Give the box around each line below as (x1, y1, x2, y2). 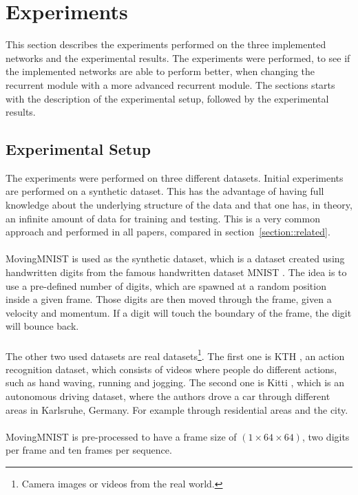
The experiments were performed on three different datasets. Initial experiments (6, 170, 344, 185)
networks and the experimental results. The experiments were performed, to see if (6, 50, 350, 65)
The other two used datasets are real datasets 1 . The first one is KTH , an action (6, 346, 345, 363)
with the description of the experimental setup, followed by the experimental (6, 91, 329, 105)
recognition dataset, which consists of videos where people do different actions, (6, 361, 337, 376)
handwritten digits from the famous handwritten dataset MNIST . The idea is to (6, 265, 347, 280)
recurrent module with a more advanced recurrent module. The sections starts (6, 77, 335, 92)
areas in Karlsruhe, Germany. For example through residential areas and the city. (6, 402, 348, 417)
